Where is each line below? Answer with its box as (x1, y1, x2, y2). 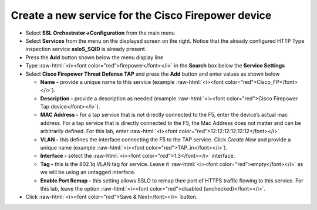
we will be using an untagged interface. (40, 169, 136, 176)
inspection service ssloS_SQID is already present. (25, 46, 147, 53)
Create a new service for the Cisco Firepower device (11, 9, 272, 22)
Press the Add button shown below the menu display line (25, 53, 164, 61)
